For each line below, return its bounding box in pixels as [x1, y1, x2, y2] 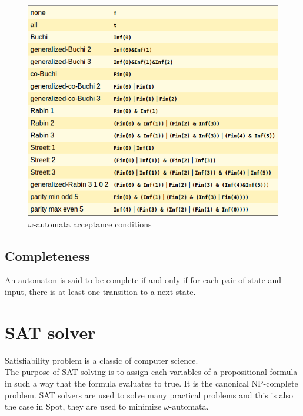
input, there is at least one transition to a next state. [5, 286, 196, 298]
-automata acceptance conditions [33, 217, 152, 230]
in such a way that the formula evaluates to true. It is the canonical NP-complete [5, 377, 298, 389]
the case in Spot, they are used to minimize [5, 400, 162, 412]
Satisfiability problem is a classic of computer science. [5, 354, 198, 366]
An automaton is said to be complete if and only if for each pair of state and [5, 274, 282, 286]
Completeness [5, 246, 90, 264]
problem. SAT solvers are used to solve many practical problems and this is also [5, 388, 293, 401]
